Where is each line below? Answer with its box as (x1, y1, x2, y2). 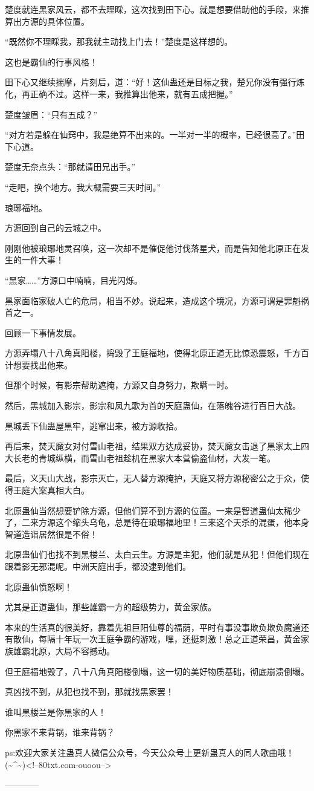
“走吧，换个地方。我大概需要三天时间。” (5, 180, 161, 193)
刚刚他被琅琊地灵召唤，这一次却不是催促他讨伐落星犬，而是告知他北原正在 (5, 241, 301, 254)
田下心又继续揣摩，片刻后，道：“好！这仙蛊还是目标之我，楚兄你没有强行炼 (5, 76, 305, 88)
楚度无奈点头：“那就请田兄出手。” (5, 160, 136, 173)
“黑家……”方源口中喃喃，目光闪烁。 (5, 273, 143, 286)
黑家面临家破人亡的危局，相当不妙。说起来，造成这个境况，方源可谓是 (5, 294, 284, 307)
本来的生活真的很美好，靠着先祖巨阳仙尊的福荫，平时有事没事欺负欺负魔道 (5, 620, 301, 633)
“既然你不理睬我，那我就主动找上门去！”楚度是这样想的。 (5, 35, 233, 48)
